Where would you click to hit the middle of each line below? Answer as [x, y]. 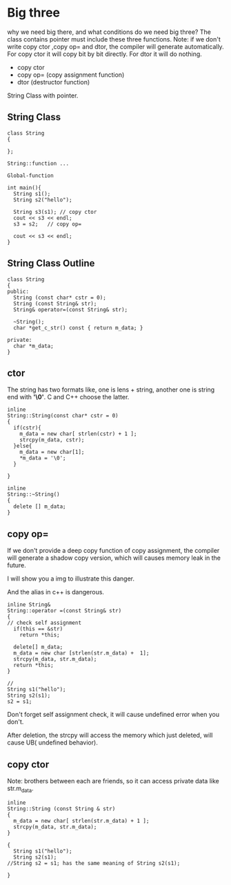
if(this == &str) [38, 629]
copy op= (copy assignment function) [71, 75]
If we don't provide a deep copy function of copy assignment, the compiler [113, 551]
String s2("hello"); [43, 200]
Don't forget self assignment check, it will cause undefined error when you [113, 715]
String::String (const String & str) [61, 809]
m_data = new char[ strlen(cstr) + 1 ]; [78, 434]
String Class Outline [51, 263]
